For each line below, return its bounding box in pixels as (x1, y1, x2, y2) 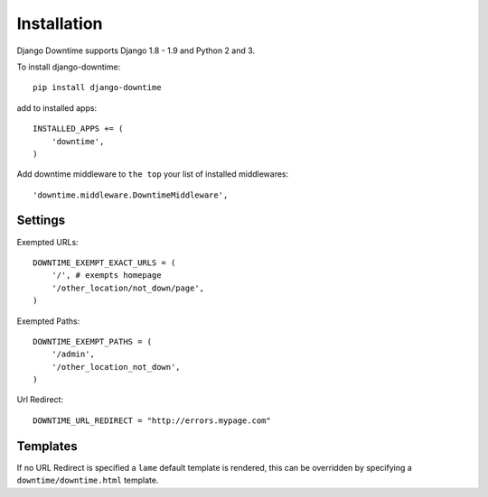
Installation (16, 14, 103, 33)
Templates (16, 438, 78, 454)
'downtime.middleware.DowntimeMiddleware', (33, 189, 229, 200)
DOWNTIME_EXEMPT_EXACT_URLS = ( (33, 257, 176, 268)
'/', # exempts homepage (51, 271, 162, 281)
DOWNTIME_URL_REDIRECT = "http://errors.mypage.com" (33, 415, 271, 426)
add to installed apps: (16, 102, 98, 113)
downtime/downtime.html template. (16, 474, 159, 486)
